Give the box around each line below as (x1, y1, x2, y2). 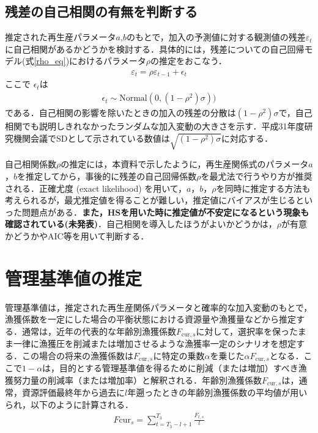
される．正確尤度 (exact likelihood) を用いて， (5, 181, 187, 194)
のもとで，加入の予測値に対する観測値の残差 (126, 31, 306, 43)
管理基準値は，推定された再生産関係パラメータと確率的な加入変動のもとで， (5, 300, 312, 313)
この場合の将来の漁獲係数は (21, 349, 133, 362)
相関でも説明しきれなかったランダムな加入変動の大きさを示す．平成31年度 (5, 120, 305, 133)
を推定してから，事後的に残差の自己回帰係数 (17, 170, 197, 183)
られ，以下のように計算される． (5, 398, 133, 411)
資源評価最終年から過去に (21, 386, 125, 399)
